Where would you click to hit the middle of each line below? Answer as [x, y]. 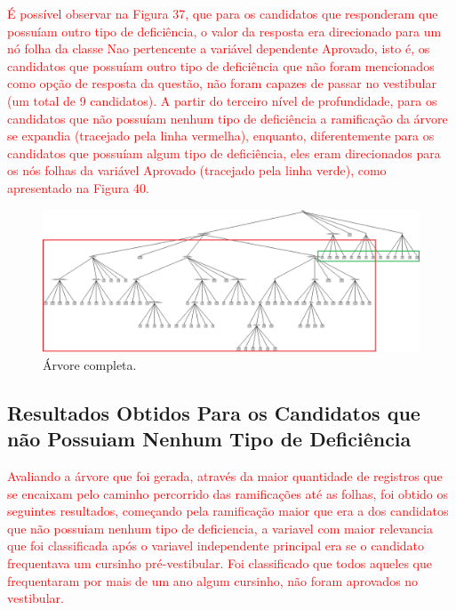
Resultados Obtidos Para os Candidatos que [214, 412]
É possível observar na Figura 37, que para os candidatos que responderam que [223, 13]
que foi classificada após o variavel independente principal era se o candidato [216, 546]
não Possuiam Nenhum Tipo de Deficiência [209, 439]
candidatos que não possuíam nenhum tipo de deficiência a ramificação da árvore [228, 118]
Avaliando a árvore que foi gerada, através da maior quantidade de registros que [225, 475]
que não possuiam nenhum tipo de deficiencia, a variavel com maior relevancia [220, 528]
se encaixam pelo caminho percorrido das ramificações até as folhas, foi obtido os [228, 493]
